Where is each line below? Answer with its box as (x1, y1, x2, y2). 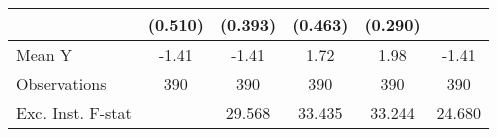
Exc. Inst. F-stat (16, 101, 132, 124)
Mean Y (16, 43, 73, 66)
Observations (16, 72, 107, 95)
